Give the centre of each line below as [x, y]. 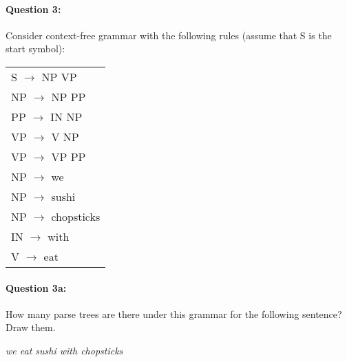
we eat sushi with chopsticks [64, 350]
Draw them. [31, 327]
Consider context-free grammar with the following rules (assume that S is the [169, 35]
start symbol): [35, 49]
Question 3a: [36, 287]
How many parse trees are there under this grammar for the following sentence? [174, 313]
